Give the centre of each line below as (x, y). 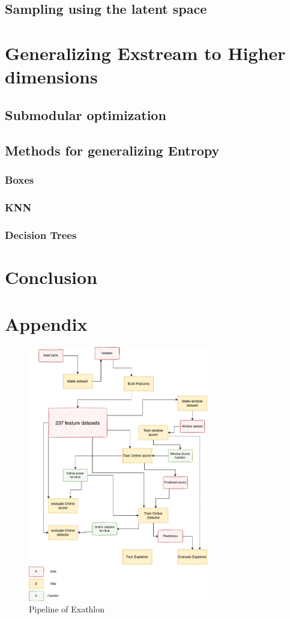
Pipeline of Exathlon (67, 609)
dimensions (51, 77)
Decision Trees (41, 234)
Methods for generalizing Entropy (112, 150)
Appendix (46, 324)
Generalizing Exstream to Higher (145, 53)
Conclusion (51, 276)
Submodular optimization (86, 114)
